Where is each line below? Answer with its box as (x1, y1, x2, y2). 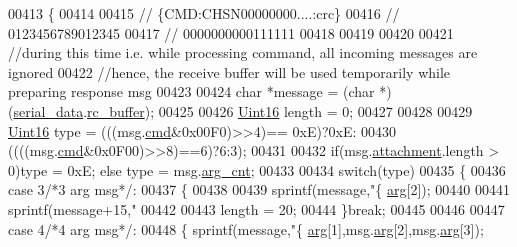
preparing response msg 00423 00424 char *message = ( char (8, 81, 375, 102)
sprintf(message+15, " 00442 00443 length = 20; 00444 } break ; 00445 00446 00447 (8, 198, 505, 219)
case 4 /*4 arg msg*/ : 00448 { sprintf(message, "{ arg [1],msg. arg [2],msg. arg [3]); (8, 218, 484, 239)
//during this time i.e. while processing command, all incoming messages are (8, 42, 478, 63)
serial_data (13, 100, 84, 121)
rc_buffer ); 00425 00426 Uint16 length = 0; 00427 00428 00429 (87, 100, 473, 121)
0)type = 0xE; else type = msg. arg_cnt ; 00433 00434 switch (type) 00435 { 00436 (8, 159, 506, 180)
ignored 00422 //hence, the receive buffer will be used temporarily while (8, 61, 451, 82)
